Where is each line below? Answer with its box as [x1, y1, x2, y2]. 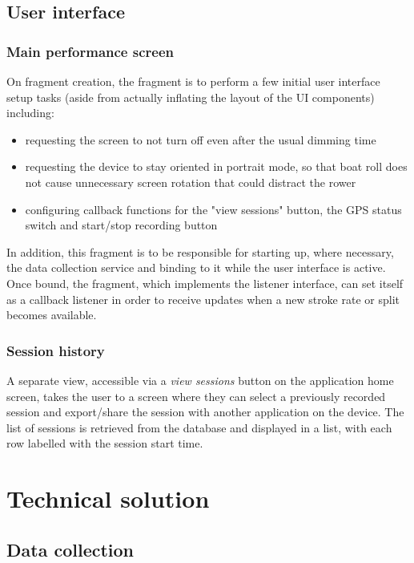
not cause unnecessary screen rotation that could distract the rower [25, 173, 356, 190]
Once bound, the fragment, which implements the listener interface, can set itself [6, 274, 404, 291]
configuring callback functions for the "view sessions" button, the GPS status [25, 200, 402, 217]
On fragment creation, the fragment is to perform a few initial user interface [6, 73, 380, 89]
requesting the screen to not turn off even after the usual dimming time [25, 131, 376, 148]
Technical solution [6, 482, 210, 515]
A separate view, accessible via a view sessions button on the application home [6, 371, 394, 388]
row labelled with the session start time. [6, 435, 203, 452]
